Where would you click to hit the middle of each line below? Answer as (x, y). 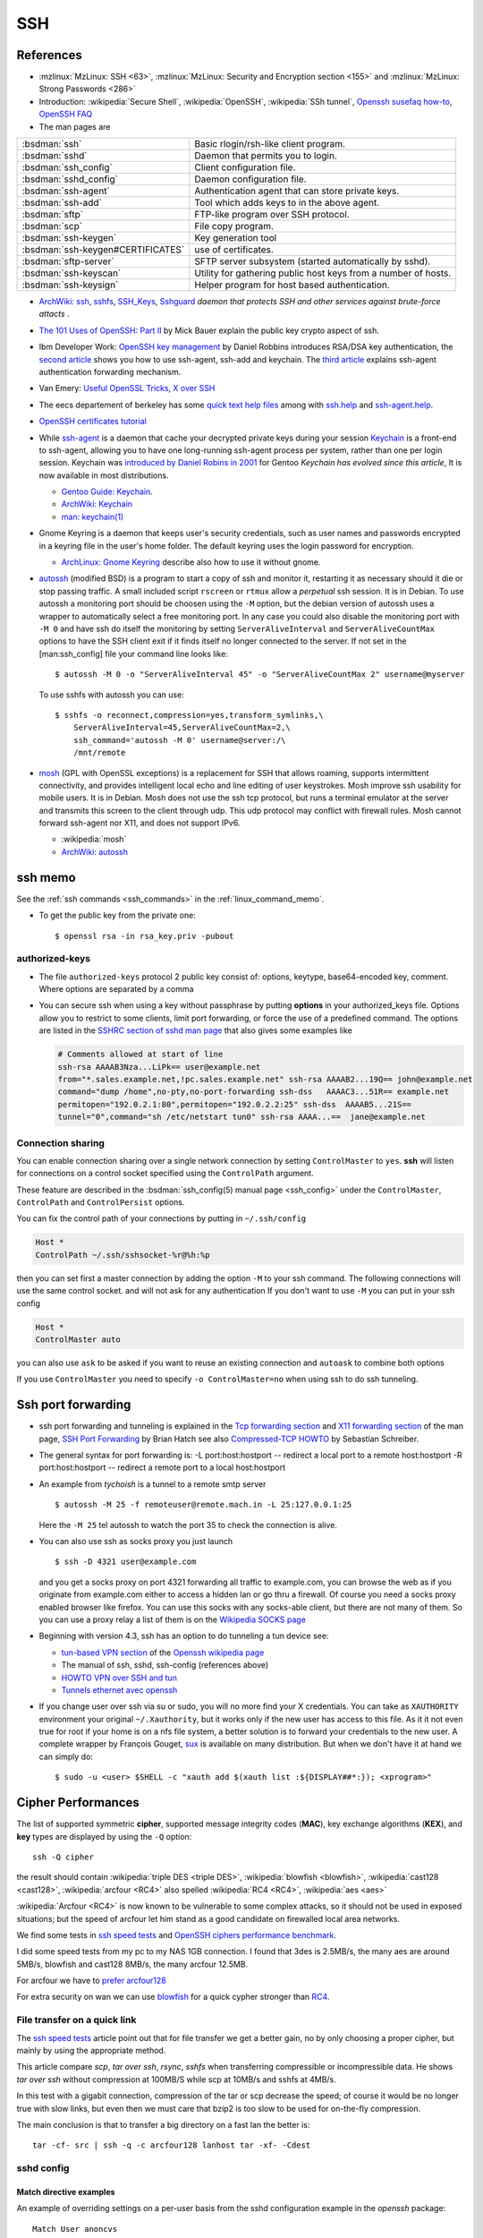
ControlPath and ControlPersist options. (101, 1202)
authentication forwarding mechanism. (110, 372)
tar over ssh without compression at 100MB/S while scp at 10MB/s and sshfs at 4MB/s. (177, 2079)
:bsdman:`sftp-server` (68, 261)
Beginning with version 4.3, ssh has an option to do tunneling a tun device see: (184, 1636)
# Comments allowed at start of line (140, 1055)
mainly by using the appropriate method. (91, 2050)
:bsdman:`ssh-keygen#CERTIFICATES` (103, 250)
